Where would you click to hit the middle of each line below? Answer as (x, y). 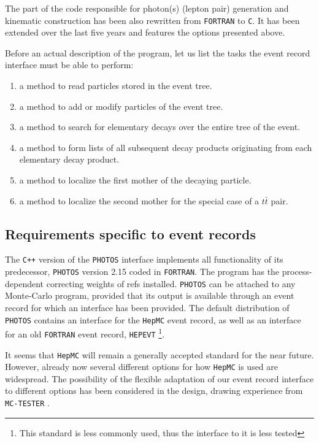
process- (297, 272)
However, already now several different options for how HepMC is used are (142, 367)
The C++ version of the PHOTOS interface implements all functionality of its (144, 259)
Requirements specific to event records (130, 233)
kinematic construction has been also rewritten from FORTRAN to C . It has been (152, 20)
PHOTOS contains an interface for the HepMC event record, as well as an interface (153, 319)
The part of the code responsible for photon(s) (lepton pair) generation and (147, 8)
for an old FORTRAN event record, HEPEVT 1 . (85, 333)
